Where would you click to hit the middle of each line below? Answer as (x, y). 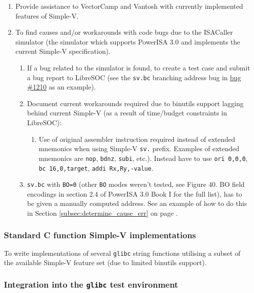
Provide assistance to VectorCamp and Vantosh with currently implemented (129, 6)
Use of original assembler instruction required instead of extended (137, 139)
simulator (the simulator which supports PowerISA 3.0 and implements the (128, 41)
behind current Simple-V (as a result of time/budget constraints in (127, 113)
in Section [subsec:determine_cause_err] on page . (102, 213)
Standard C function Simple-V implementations (100, 235)
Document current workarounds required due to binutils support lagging (135, 103)
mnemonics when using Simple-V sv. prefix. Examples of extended (139, 148)
